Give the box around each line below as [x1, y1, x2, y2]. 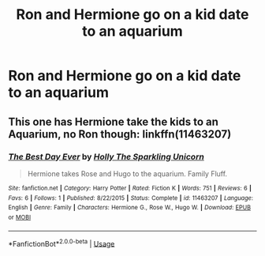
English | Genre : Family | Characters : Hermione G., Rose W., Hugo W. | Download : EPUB [8, 204, 251, 212]
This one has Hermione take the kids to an [8, 115, 219, 128]
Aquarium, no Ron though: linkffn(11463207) [8, 127, 232, 141]
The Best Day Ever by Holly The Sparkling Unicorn [8, 151, 205, 162]
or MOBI [8, 213, 32, 221]
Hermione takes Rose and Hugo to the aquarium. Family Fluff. [27, 168, 227, 179]
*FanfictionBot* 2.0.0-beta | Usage [8, 237, 115, 248]
